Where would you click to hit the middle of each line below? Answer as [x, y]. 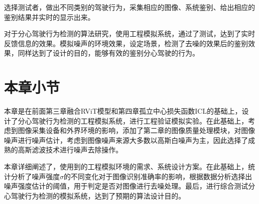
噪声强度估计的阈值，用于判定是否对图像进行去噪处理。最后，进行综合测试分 [129, 186]
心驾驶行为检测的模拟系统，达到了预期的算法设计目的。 [95, 195]
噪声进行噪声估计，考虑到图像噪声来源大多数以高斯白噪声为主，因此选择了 [126, 140]
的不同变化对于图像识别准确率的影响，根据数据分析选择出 [158, 176]
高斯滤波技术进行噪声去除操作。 [70, 150]
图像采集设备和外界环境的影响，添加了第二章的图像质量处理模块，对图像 [136, 130]
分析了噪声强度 [35, 176]
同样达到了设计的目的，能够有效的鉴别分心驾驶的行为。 [108, 53]
